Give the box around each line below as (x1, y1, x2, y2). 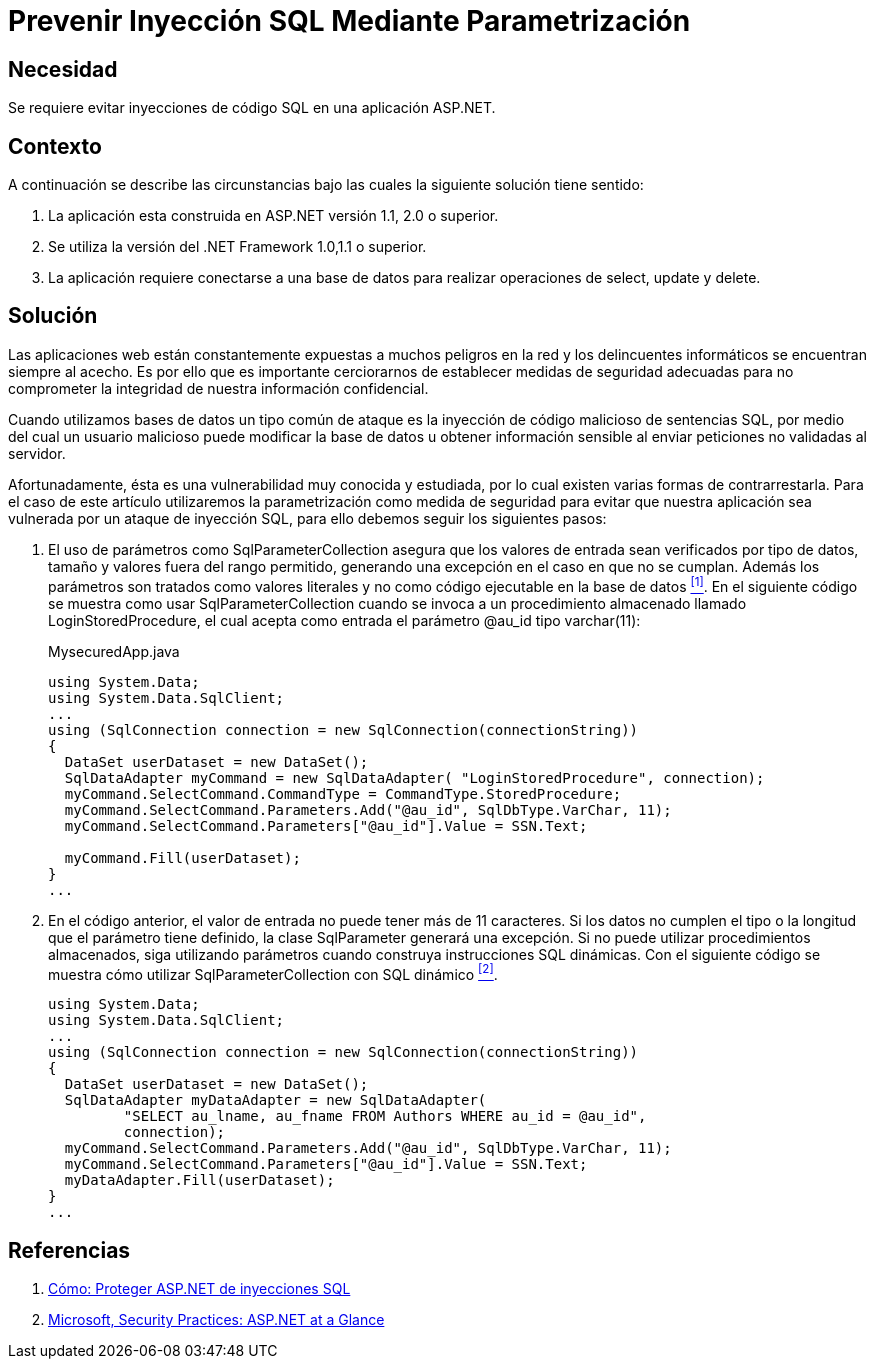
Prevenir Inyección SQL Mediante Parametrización (8, 4, 691, 38)
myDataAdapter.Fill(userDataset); (64, 1172, 335, 1189)
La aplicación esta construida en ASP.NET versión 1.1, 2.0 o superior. (48, 207, 499, 225)
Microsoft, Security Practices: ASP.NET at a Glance (48, 1311, 385, 1329)
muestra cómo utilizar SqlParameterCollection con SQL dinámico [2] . (48, 962, 498, 983)
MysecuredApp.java (48, 642, 180, 660)
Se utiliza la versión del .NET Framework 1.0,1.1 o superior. (48, 238, 427, 256)
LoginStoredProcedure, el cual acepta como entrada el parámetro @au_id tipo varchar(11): (48, 611, 641, 629)
